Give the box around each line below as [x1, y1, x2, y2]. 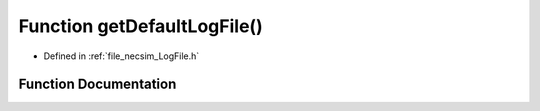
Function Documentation [18, 76, 177, 93]
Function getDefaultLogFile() [18, 15, 264, 37]
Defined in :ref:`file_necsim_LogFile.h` [43, 50, 200, 62]
